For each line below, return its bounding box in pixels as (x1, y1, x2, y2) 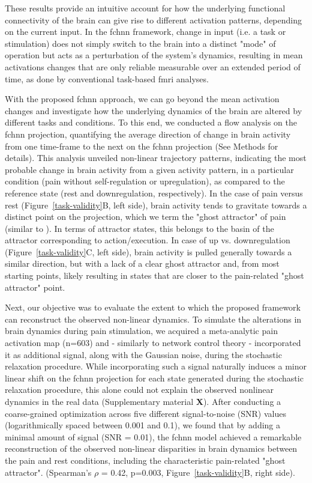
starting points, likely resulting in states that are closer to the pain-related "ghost (5, 269, 304, 282)
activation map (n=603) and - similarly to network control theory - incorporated (5, 336, 301, 349)
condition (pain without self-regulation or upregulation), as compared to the (5, 175, 285, 187)
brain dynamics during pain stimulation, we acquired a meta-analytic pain (5, 324, 278, 337)
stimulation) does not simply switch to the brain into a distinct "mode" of (5, 37, 276, 49)
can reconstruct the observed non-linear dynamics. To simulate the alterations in (5, 312, 302, 325)
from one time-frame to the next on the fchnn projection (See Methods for (5, 139, 278, 152)
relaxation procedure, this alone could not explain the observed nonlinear (5, 383, 274, 396)
